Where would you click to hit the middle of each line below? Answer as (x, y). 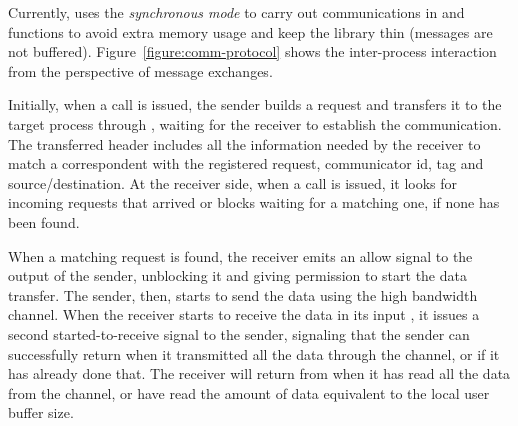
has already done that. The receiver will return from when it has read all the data (259, 373)
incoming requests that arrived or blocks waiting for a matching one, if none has (254, 202)
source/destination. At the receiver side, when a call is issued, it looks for (233, 182)
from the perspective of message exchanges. (140, 70)
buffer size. (41, 412)
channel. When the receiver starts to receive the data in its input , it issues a (244, 314)
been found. (44, 221)
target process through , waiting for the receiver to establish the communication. (255, 123)
